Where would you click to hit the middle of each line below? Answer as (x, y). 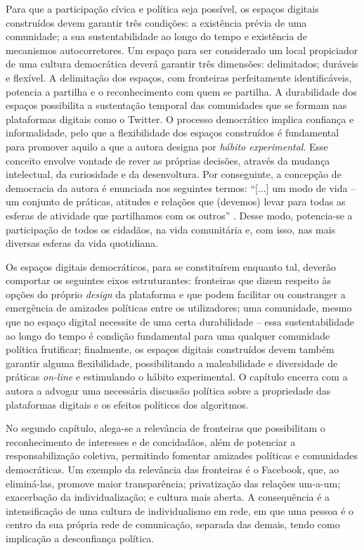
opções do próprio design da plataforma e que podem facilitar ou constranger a (176, 294)
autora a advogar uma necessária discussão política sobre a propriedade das (168, 391)
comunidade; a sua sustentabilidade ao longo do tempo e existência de (156, 36)
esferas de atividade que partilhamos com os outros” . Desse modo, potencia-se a (179, 215)
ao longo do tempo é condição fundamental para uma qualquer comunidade (168, 335)
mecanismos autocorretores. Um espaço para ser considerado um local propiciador (182, 50)
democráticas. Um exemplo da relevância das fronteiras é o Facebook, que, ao (173, 469)
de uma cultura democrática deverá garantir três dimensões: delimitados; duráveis (182, 64)
